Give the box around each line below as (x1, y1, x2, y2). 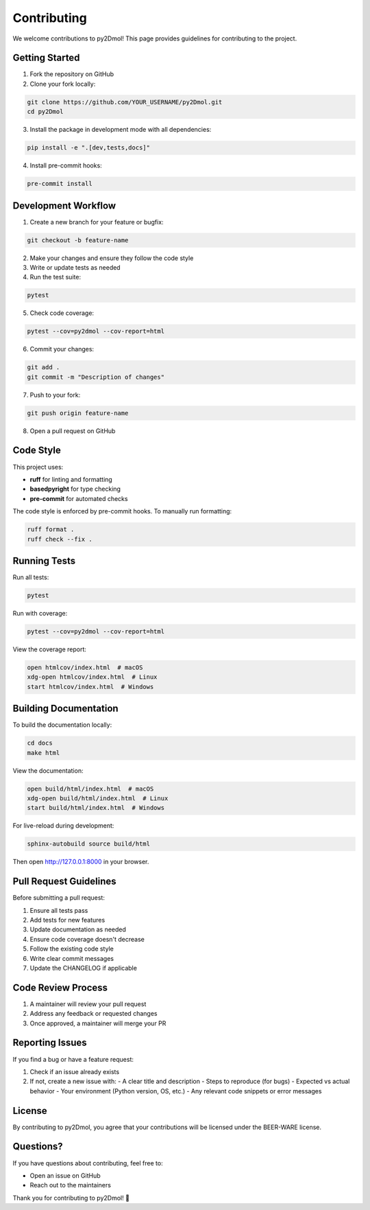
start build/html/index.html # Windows (27, 804, 164, 812)
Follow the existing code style (29, 944, 114, 953)
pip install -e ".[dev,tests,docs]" (27, 144, 151, 152)
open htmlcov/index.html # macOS (27, 663, 143, 671)
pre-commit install (27, 180, 92, 188)
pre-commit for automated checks (29, 494, 128, 502)
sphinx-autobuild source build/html (27, 840, 151, 848)
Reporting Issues (12, 1037, 87, 1049)
